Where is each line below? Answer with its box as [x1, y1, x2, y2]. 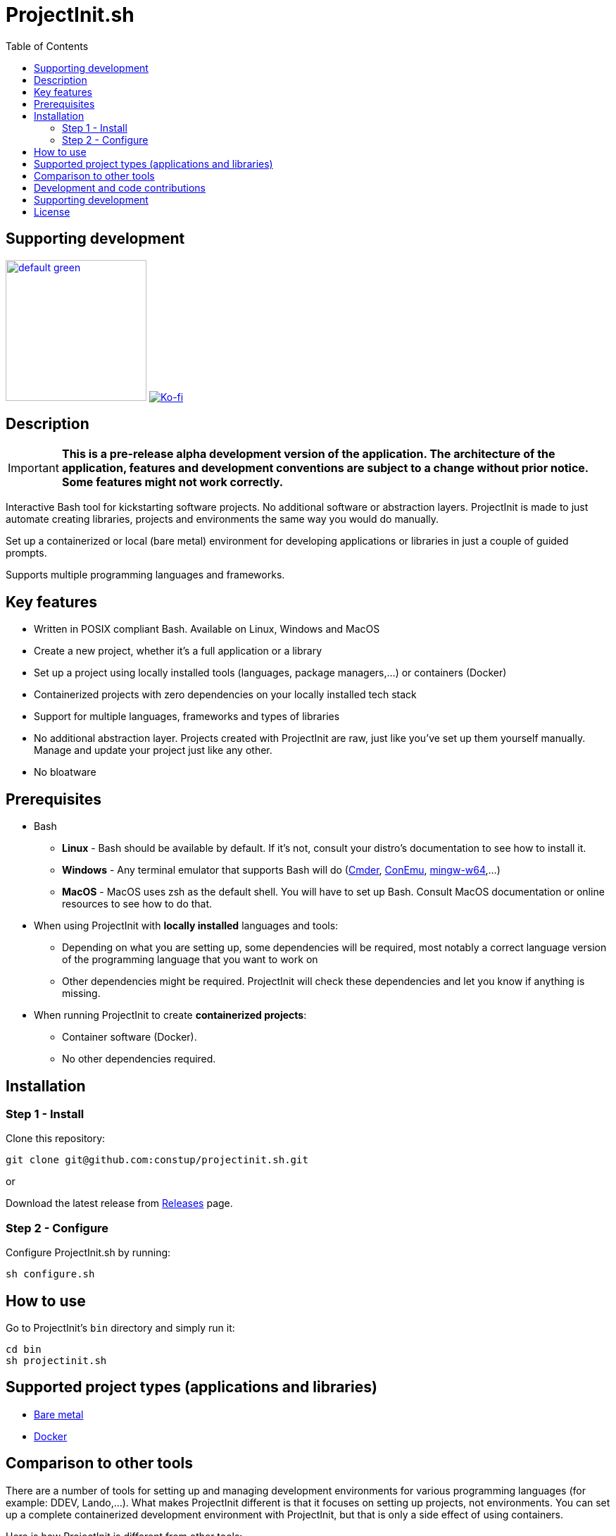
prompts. [6, 547, 47, 559]
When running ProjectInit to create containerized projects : [34, 1009, 307, 1022]
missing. [62, 987, 101, 1000]
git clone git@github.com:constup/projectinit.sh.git [6, 1154, 308, 1166]
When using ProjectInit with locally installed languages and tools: [34, 919, 339, 932]
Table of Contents [6, 39, 89, 52]
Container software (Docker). [62, 1031, 197, 1043]
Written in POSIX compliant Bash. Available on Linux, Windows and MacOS [34, 623, 380, 636]
